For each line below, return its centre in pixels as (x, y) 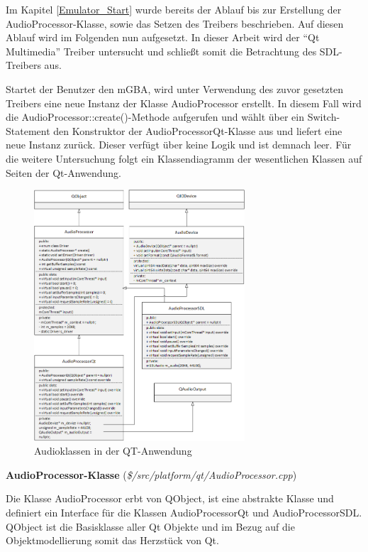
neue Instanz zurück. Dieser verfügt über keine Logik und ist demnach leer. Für (179, 145)
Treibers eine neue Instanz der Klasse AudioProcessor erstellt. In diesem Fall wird (184, 103)
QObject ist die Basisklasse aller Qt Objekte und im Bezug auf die (150, 526)
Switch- (324, 117)
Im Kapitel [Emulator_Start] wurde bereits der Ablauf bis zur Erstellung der (174, 9)
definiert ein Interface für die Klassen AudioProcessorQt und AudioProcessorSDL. (184, 513)
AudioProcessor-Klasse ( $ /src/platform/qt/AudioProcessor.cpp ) (151, 474)
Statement (28, 130)
